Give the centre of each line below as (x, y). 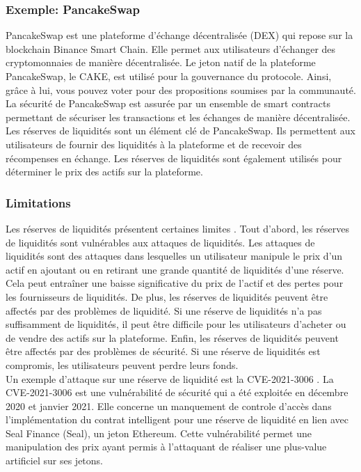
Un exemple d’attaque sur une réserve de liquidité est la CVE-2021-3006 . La (170, 378)
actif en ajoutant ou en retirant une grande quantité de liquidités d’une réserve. (175, 269)
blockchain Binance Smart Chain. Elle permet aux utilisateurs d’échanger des (171, 48)
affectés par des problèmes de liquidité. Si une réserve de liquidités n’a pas (164, 310)
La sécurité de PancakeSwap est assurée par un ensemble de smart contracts (168, 103)
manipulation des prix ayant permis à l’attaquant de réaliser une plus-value (166, 447)
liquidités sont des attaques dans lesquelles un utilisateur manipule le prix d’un (174, 256)
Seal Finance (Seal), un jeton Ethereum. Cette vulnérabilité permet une (159, 433)
